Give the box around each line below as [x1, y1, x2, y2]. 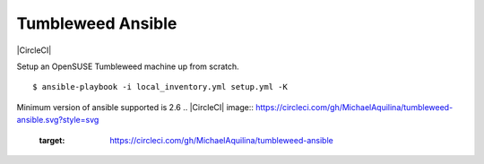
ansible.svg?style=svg [16, 115, 99, 125]
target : [39, 134, 65, 145]
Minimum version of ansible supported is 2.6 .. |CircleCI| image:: [16, 101, 255, 112]
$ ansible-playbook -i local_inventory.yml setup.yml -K [32, 82, 289, 92]
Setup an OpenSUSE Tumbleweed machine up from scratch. [16, 61, 239, 72]
